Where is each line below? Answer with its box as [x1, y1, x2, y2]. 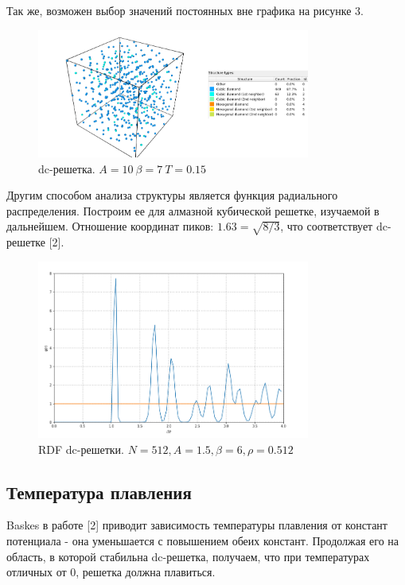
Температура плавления [6, 479, 192, 504]
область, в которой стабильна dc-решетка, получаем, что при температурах [6, 548, 370, 564]
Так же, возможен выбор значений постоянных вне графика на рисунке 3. [6, 2, 364, 18]
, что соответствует [280, 218, 373, 234]
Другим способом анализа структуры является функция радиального [6, 187, 338, 203]
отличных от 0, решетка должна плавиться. [6, 564, 216, 580]
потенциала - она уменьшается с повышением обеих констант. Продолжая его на [6, 533, 399, 549]
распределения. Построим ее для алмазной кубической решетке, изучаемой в [6, 202, 380, 219]
